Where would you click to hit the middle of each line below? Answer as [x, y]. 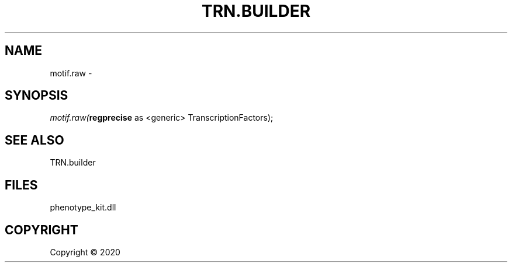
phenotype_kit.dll [83, 208]
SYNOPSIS [37, 96]
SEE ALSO [34, 140]
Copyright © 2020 [85, 252]
